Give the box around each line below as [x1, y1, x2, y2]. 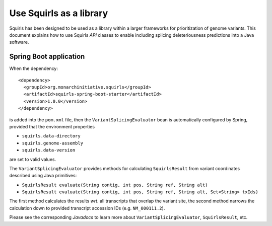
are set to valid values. [9, 156, 56, 162]
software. [9, 39, 29, 45]
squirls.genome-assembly [22, 140, 83, 146]
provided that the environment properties [9, 123, 95, 129]
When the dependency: [9, 65, 58, 71]
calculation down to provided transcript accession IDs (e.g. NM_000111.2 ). [9, 205, 165, 211]
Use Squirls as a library [9, 8, 108, 19]
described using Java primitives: [9, 173, 77, 179]
